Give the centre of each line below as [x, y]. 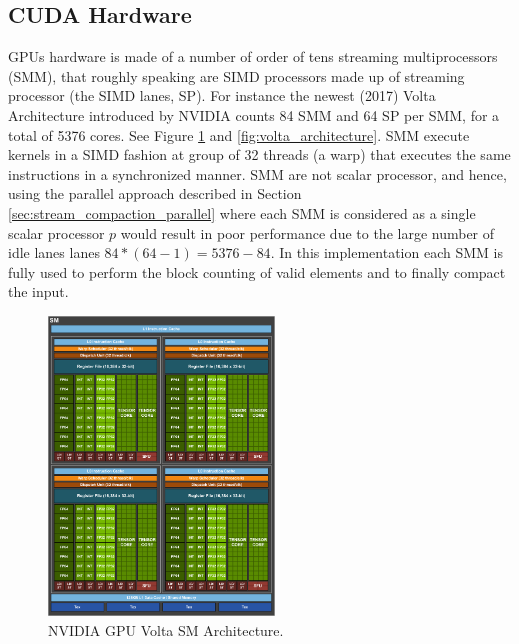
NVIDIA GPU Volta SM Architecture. [166, 629]
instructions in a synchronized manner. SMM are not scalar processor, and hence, [257, 173]
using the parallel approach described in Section [155, 193]
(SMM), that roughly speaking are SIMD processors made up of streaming [236, 75]
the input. [38, 291]
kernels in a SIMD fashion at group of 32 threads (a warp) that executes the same [259, 154]
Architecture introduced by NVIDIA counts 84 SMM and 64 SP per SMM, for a [254, 114]
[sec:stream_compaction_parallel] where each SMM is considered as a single [242, 212]
